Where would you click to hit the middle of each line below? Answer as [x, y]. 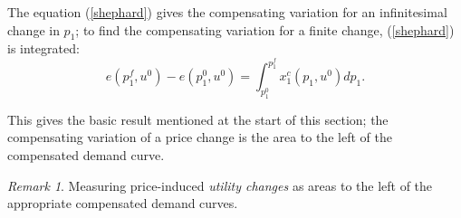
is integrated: [43, 48]
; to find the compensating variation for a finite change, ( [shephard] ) [265, 29]
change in [34, 29]
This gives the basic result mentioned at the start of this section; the [198, 119]
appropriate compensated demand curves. [123, 203]
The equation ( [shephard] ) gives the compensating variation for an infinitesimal [227, 12]
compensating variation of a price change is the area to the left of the [200, 137]
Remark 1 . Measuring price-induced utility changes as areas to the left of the [220, 185]
